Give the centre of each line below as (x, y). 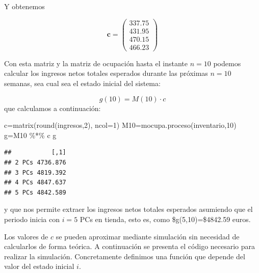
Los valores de (26, 236)
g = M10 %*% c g (30, 135)
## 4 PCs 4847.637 (35, 183)
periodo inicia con (32, 219)
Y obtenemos (24, 6)
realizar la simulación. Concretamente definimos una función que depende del (125, 256)
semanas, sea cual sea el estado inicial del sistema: (82, 83)
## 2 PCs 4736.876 (35, 162)
